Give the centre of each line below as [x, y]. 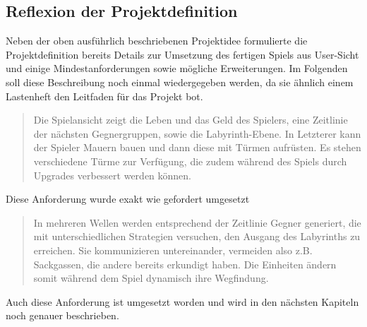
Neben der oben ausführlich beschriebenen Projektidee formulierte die [157, 41]
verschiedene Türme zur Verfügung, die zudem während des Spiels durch [190, 161]
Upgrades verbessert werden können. [113, 175]
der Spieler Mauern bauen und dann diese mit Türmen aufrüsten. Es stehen [197, 147]
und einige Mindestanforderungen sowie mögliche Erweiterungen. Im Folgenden [177, 68]
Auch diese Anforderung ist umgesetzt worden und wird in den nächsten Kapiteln [182, 301]
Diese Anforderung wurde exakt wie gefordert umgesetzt [128, 199]
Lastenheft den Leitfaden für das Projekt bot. [104, 96]
